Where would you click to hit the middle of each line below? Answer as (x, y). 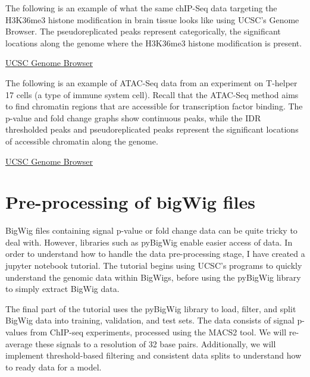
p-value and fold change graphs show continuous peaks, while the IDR (133, 117)
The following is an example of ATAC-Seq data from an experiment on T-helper (151, 82)
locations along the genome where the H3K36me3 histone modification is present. (154, 43)
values (17, 332)
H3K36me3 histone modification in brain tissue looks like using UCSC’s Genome (152, 19)
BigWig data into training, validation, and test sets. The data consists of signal (150, 320)
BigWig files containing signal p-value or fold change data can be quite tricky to (151, 230)
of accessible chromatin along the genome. (82, 141)
